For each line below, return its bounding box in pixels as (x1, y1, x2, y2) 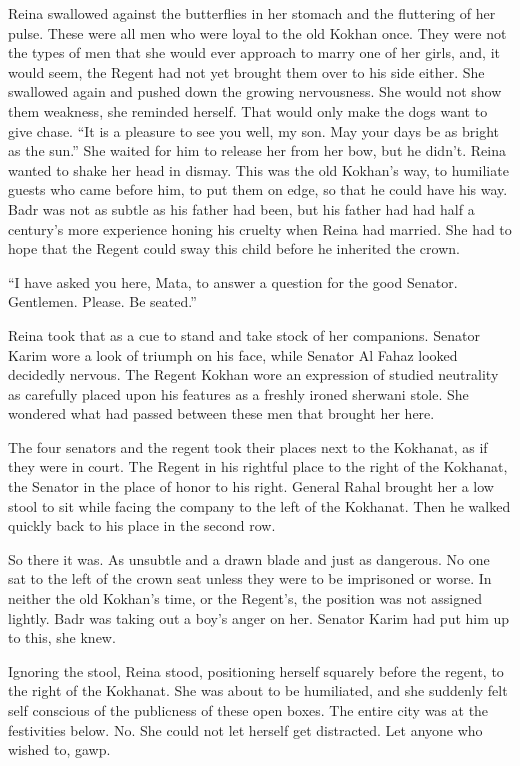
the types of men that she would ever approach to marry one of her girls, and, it (8, 42, 501, 63)
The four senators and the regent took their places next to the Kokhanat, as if (8, 436, 488, 457)
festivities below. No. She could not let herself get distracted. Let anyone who (8, 719, 483, 740)
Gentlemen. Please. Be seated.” (8, 291, 197, 312)
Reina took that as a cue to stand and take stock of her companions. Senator (8, 324, 480, 345)
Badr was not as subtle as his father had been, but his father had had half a (8, 198, 475, 219)
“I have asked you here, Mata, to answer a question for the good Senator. (8, 271, 458, 292)
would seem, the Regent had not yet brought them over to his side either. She (8, 61, 485, 82)
